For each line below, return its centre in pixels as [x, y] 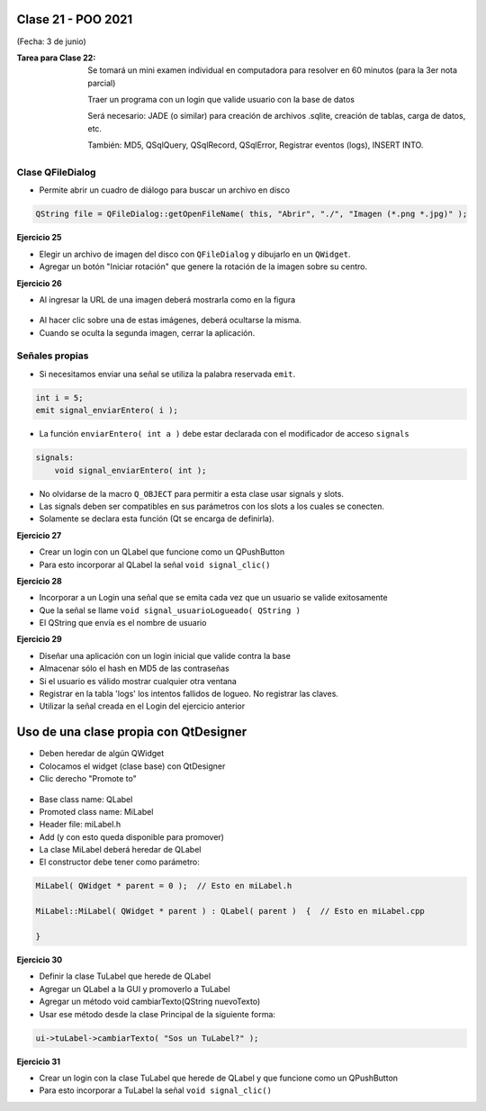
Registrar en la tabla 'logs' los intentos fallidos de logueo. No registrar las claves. [189, 694]
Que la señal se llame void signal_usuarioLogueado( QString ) [170, 610]
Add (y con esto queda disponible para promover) [132, 836]
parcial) [102, 83]
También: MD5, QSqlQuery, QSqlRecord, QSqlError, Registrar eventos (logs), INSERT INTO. [256, 145]
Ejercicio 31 [39, 1061]
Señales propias [53, 356]
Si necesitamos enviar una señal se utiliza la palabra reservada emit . [167, 374]
